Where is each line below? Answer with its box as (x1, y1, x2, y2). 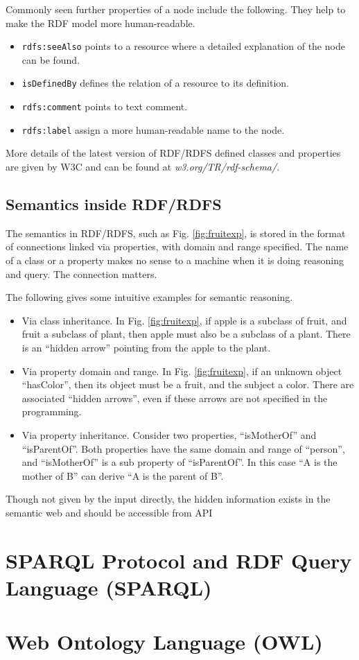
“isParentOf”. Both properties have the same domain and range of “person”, (21, 441, 345, 455)
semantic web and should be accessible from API (6, 505, 213, 519)
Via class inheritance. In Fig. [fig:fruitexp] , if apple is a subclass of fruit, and (21, 313, 347, 327)
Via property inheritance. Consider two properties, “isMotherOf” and (21, 427, 317, 442)
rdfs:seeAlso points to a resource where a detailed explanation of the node (21, 39, 345, 53)
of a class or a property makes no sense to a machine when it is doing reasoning (6, 252, 344, 267)
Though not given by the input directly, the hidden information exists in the (6, 492, 331, 506)
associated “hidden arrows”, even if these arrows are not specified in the (21, 390, 328, 405)
